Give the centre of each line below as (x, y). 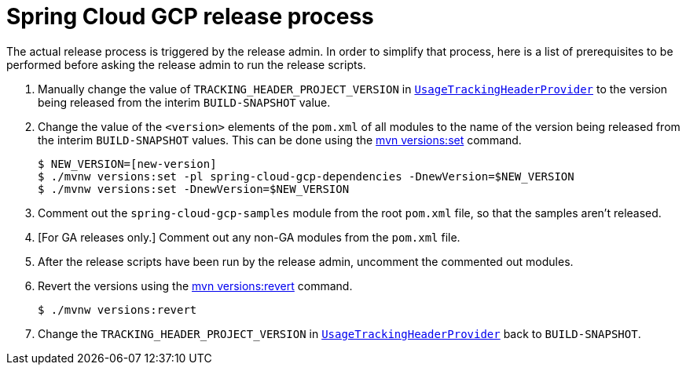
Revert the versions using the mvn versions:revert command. (195, 286)
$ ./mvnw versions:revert (117, 309)
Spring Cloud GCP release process (190, 16)
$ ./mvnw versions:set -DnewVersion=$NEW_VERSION (194, 189)
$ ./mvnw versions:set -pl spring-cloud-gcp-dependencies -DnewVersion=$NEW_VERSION (306, 176)
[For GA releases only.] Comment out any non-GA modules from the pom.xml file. (249, 237)
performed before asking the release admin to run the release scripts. (186, 64)
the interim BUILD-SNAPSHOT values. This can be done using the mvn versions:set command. (280, 140)
